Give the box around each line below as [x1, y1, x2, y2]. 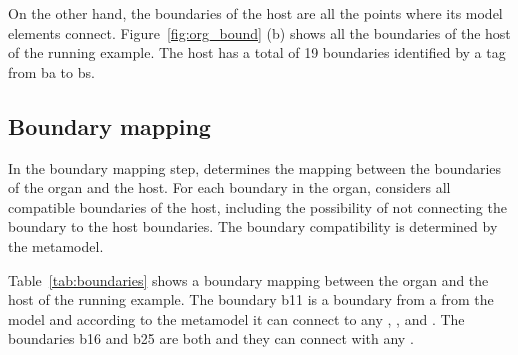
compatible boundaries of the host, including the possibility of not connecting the [8, 196, 507, 217]
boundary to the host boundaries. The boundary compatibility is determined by [8, 216, 498, 237]
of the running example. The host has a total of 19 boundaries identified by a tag [8, 42, 506, 63]
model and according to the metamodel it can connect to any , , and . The [8, 308, 465, 329]
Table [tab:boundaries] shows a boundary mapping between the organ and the [8, 269, 489, 290]
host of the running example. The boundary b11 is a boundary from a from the [8, 289, 494, 310]
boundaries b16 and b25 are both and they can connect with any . [8, 328, 414, 349]
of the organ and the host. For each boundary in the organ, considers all [8, 177, 451, 198]
